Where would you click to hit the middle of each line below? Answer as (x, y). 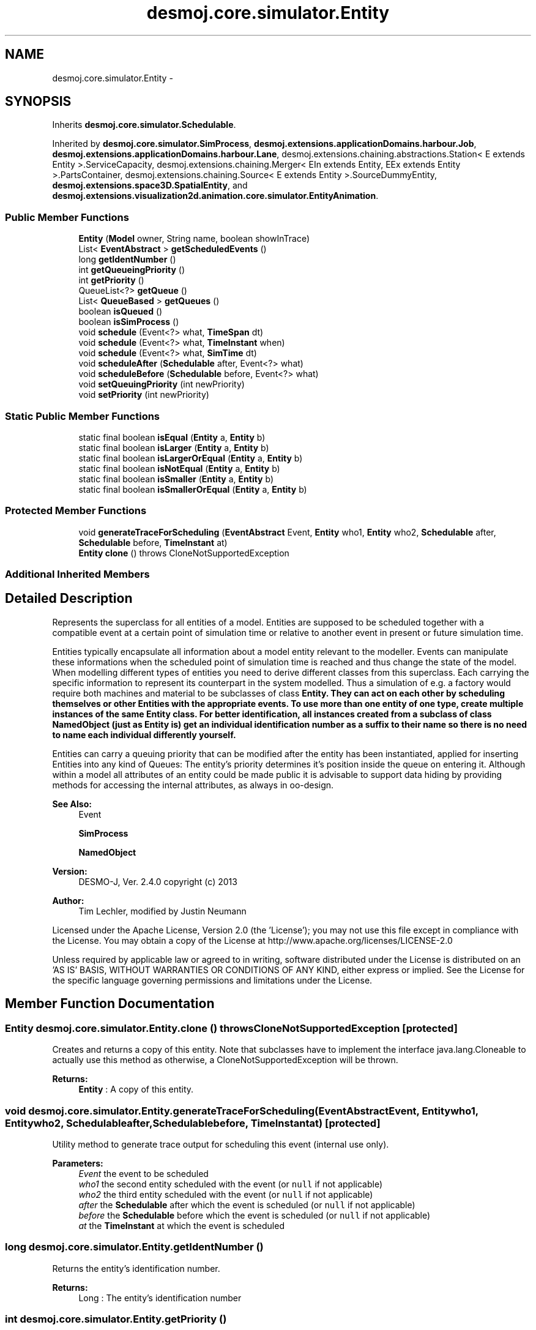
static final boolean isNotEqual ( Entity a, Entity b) (179, 468)
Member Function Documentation (110, 1004)
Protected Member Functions (76, 511)
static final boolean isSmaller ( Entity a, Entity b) (176, 479)
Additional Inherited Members (77, 574)
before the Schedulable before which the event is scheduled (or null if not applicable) (255, 1215)
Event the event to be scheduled (143, 1173)
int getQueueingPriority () (132, 270)
